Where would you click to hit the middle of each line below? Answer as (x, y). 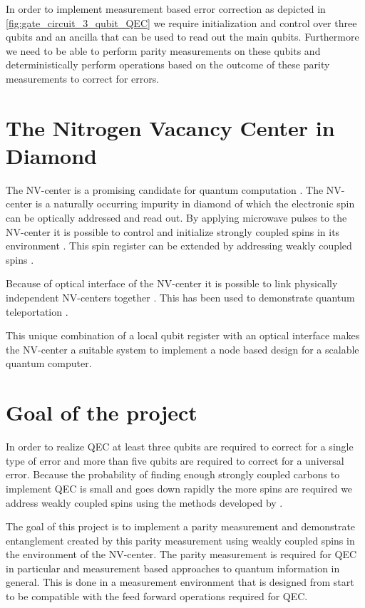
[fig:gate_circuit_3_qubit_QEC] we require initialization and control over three (181, 22)
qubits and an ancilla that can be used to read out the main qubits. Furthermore (182, 37)
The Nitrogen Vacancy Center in (170, 127)
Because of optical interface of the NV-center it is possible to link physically (172, 283)
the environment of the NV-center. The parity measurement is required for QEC (181, 554)
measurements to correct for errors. (83, 78)
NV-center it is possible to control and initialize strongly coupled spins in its (173, 231)
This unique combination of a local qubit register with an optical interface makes (183, 335)
